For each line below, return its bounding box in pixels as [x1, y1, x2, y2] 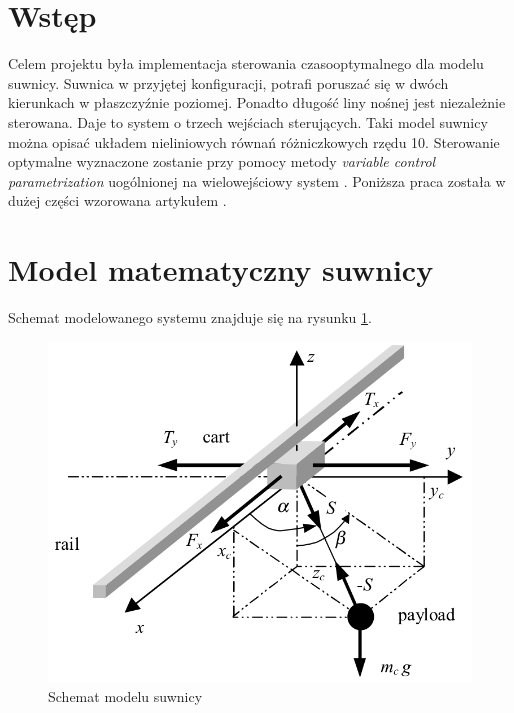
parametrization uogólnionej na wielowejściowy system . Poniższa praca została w [8, 170, 506, 191]
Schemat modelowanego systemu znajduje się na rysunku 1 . [8, 307, 372, 327]
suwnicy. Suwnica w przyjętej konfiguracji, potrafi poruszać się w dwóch [8, 72, 449, 93]
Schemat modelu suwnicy [48, 686, 203, 707]
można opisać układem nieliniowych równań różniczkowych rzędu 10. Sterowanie [8, 131, 500, 152]
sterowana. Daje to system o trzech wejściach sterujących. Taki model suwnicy [8, 111, 488, 132]
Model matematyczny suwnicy [8, 249, 434, 290]
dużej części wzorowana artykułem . [8, 190, 227, 211]
